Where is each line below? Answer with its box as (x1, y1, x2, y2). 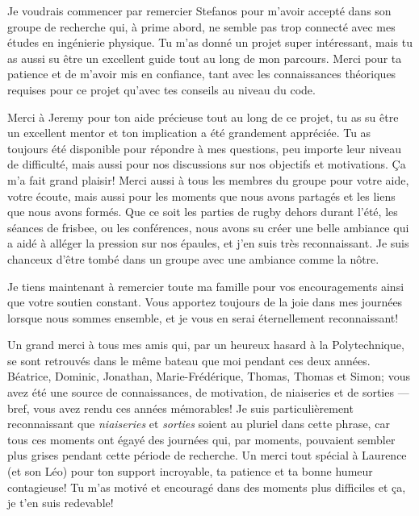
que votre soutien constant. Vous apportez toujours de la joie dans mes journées (7, 293, 403, 310)
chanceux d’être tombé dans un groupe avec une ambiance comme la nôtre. (7, 250, 379, 267)
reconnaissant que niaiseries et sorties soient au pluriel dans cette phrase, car (7, 415, 390, 432)
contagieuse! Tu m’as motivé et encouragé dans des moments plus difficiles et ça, (7, 478, 406, 495)
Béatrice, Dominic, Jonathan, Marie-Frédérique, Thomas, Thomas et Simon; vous (7, 368, 410, 385)
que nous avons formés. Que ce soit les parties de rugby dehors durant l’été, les (7, 203, 398, 220)
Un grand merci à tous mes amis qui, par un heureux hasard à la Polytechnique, (7, 336, 404, 353)
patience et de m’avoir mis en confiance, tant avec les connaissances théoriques (7, 65, 396, 82)
